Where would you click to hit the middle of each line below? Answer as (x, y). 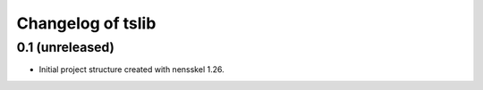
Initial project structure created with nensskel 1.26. (131, 70)
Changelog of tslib (86, 23)
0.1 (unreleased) (66, 47)
